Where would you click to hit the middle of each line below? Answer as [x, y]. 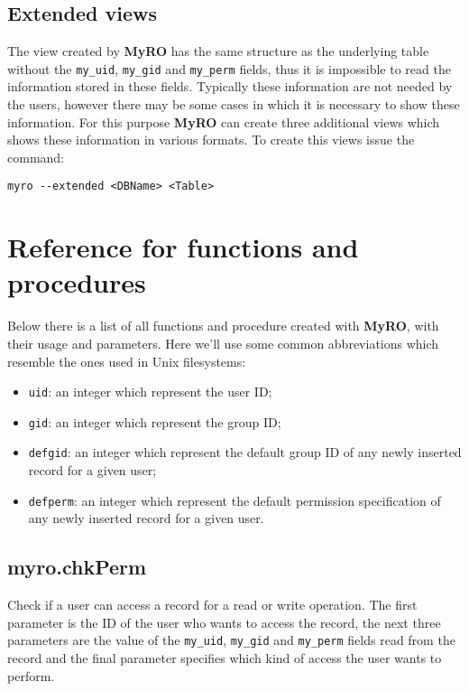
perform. [31, 675]
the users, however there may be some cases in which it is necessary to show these [234, 104]
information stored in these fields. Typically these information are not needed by [230, 86]
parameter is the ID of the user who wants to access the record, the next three [224, 622]
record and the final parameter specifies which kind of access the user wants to [225, 658]
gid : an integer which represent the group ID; [155, 421]
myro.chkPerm [77, 567]
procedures [77, 282]
